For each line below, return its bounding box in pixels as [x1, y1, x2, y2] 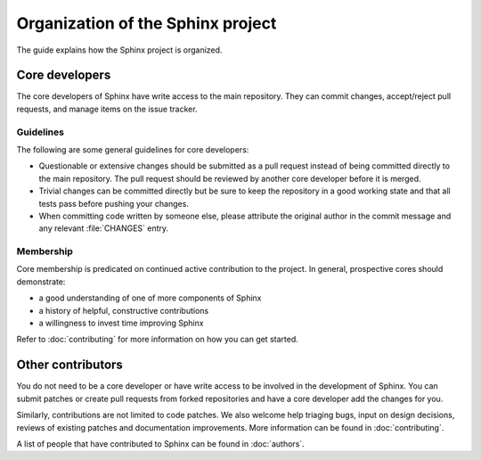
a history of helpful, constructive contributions [38, 305, 209, 316]
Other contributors [16, 357, 124, 373]
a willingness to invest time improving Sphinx [38, 317, 204, 329]
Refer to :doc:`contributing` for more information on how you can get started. [16, 334, 298, 345]
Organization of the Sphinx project [16, 13, 277, 33]
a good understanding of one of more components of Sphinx [38, 292, 262, 303]
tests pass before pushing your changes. [38, 198, 189, 209]
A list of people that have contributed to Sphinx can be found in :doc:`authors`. [16, 438, 305, 449]
